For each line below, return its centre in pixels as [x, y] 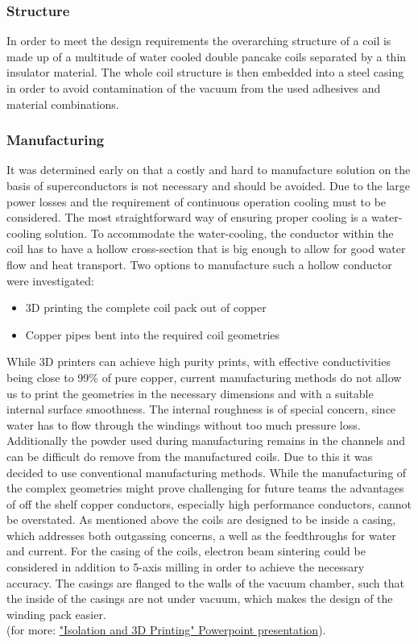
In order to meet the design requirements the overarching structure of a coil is [199, 41]
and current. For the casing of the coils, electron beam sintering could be [186, 551]
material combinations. [63, 104]
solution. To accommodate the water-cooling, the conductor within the [219, 233]
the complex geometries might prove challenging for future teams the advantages [205, 488]
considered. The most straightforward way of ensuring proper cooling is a [187, 217]
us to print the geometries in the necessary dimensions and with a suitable [190, 393]
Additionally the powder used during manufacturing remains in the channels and [206, 440]
